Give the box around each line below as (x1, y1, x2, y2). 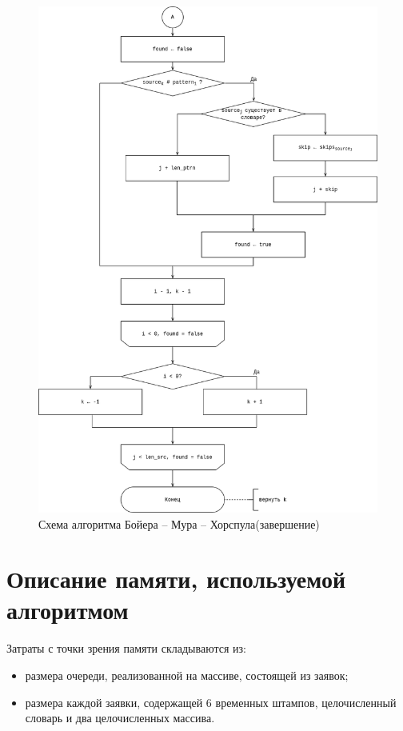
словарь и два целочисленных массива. (25, 709, 215, 726)
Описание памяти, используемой (6, 562, 346, 595)
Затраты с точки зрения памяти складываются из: (6, 640, 246, 657)
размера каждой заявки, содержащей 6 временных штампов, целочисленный (25, 693, 397, 710)
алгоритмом (6, 593, 129, 626)
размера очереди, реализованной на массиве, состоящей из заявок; (25, 667, 349, 683)
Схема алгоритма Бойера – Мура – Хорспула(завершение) (38, 515, 320, 532)
